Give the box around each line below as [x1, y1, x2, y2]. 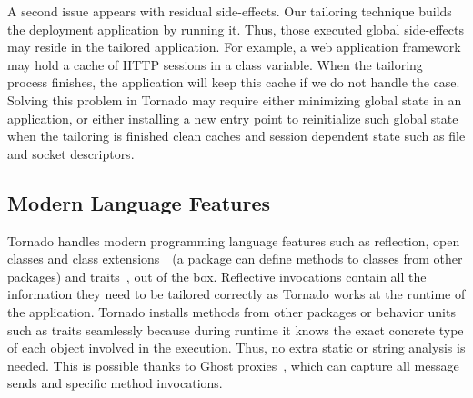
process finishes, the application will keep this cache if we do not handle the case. [7, 73, 460, 92]
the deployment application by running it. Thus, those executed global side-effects [7, 19, 465, 38]
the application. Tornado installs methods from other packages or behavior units [7, 302, 456, 321]
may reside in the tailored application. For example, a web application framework [7, 37, 461, 56]
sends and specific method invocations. [7, 373, 223, 393]
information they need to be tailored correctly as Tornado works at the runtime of [7, 284, 466, 303]
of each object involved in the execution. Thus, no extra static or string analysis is [7, 338, 466, 357]
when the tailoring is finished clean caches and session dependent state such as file [7, 126, 466, 145]
